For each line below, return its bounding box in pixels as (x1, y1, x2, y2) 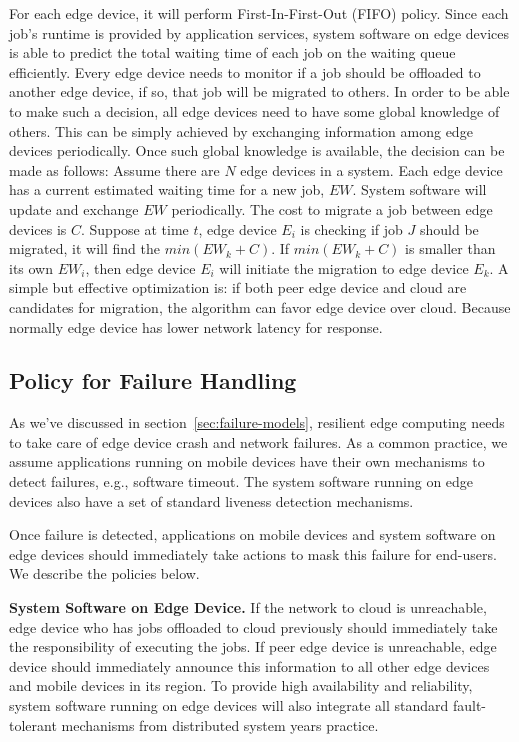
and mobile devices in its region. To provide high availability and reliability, (9, 675, 473, 696)
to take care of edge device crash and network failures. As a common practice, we (9, 431, 508, 452)
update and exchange (9, 198, 139, 219)
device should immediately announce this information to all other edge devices (9, 655, 490, 676)
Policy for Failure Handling (9, 365, 297, 396)
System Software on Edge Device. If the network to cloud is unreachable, (9, 597, 487, 618)
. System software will (352, 179, 487, 200)
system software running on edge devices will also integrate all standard (9, 695, 449, 716)
